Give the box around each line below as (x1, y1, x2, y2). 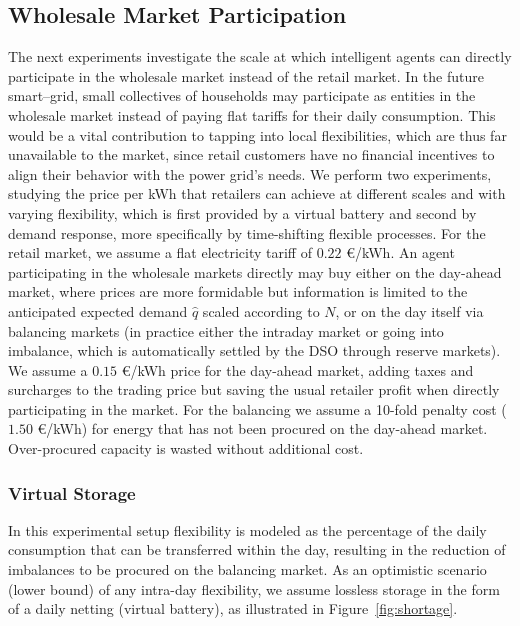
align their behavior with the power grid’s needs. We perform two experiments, (8, 163, 492, 184)
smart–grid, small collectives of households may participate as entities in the (8, 85, 476, 106)
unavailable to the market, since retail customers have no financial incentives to (8, 144, 495, 165)
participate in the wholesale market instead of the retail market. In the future (8, 65, 484, 86)
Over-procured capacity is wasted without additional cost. (8, 438, 364, 459)
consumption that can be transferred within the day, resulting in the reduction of (8, 539, 506, 560)
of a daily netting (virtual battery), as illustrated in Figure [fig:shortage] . (8, 598, 458, 619)
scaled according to (202, 300, 320, 321)
